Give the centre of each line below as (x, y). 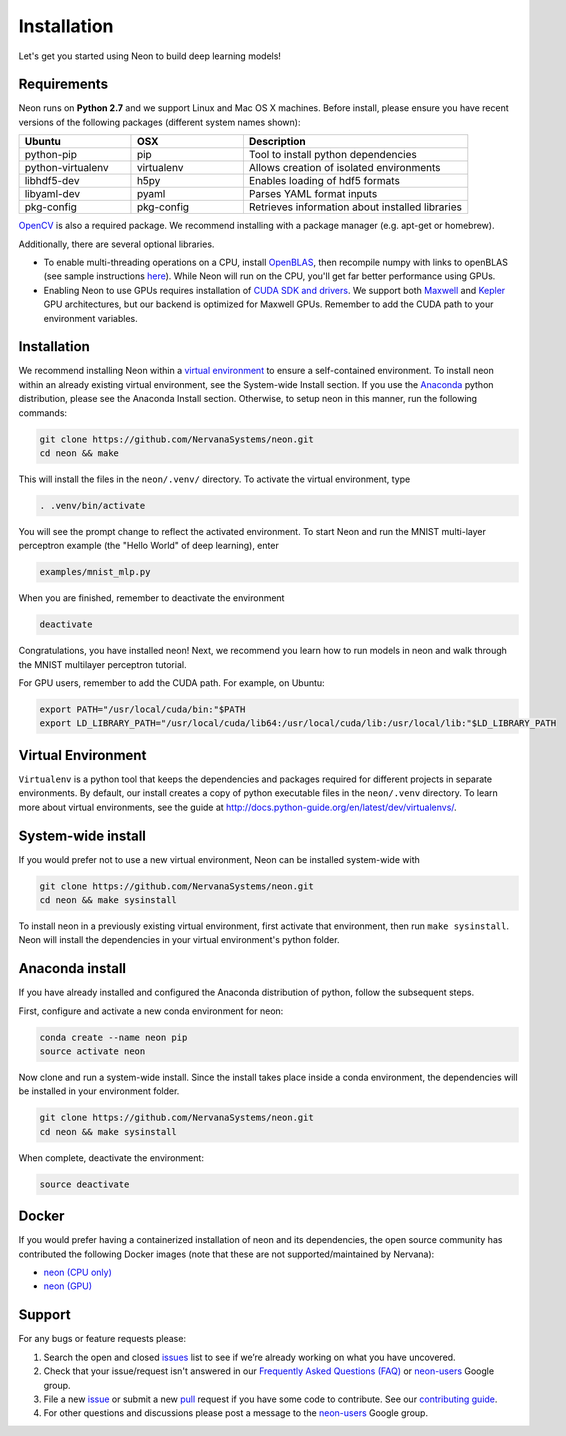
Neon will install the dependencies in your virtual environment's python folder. (179, 940)
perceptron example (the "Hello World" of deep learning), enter (148, 546)
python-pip (51, 155)
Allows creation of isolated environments (344, 168)
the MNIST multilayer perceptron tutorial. (102, 664)
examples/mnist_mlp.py (95, 572)
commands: (43, 412)
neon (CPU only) (77, 1272)
